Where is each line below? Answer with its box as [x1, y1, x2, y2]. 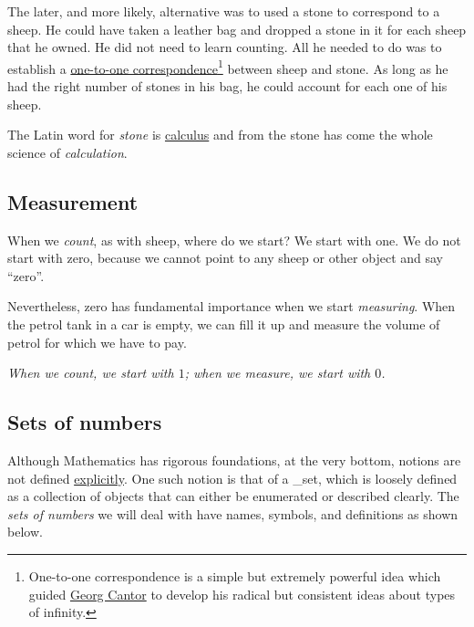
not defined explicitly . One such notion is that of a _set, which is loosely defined [7, 468, 458, 487]
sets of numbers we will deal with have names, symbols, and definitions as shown [7, 504, 459, 523]
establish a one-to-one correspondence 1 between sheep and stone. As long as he [7, 56, 448, 78]
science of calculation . [7, 142, 128, 162]
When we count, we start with [7, 363, 174, 382]
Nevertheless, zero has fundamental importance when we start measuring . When [7, 297, 456, 316]
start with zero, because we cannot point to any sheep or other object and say [7, 248, 443, 267]
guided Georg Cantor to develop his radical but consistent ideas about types [28, 584, 456, 603]
